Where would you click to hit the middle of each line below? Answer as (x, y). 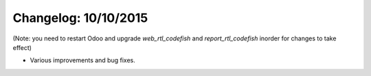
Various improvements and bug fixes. (82, 60)
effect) (22, 47)
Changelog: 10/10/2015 (80, 18)
